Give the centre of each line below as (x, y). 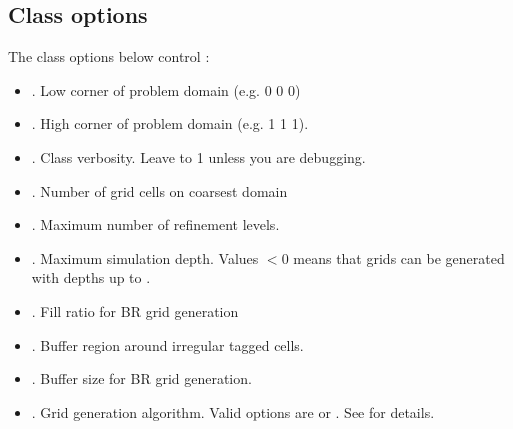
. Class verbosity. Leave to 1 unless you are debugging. (198, 156)
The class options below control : (109, 56)
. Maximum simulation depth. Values (145, 257)
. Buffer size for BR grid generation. (141, 378)
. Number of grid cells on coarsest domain (159, 190)
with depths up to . (91, 277)
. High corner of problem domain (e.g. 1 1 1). (170, 123)
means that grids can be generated (399, 257)
